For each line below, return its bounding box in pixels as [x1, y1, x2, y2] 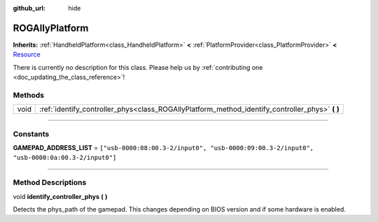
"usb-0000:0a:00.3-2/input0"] [13, 154, 117, 162]
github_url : [13, 4, 45, 12]
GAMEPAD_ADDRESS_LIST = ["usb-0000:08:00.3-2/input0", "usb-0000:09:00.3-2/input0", [13, 143, 314, 151]
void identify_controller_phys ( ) [13, 192, 108, 200]
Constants [13, 129, 50, 139]
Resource [13, 50, 41, 59]
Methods [13, 90, 45, 100]
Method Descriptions [13, 178, 87, 188]
